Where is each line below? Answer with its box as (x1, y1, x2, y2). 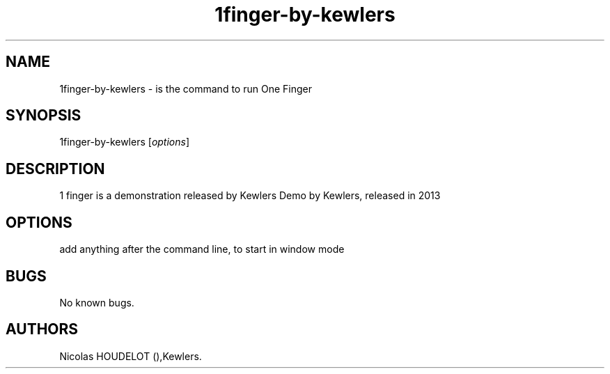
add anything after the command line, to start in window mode (59, 243, 345, 256)
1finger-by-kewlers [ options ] (59, 136, 190, 148)
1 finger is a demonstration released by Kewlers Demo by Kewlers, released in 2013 (59, 189, 441, 202)
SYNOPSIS (6, 107, 81, 125)
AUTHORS (6, 320, 79, 338)
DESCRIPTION (6, 159, 105, 178)
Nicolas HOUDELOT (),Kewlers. (59, 350, 202, 362)
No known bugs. (59, 296, 134, 309)
